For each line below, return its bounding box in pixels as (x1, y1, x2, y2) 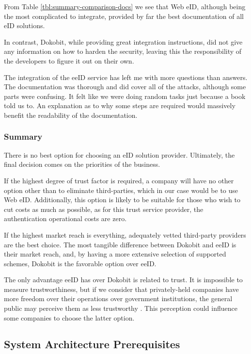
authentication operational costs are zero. (4, 213, 127, 224)
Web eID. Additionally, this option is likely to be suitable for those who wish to (4, 194, 240, 205)
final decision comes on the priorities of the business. (4, 159, 160, 169)
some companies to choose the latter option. (4, 312, 135, 322)
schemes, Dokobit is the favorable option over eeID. (4, 258, 157, 268)
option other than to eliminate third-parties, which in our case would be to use (4, 185, 238, 195)
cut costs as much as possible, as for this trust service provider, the (4, 204, 204, 214)
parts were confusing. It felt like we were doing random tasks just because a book (4, 91, 246, 101)
